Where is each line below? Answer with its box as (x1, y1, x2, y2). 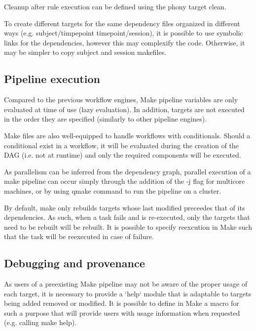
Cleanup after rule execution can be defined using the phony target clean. (4, 1, 226, 11)
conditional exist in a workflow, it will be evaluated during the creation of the (4, 140, 239, 150)
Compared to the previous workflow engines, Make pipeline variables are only (4, 94, 238, 105)
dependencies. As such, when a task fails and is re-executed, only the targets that (4, 212, 250, 222)
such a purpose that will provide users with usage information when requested (4, 307, 240, 318)
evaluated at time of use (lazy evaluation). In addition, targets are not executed (4, 104, 245, 114)
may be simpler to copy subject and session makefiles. (4, 47, 167, 57)
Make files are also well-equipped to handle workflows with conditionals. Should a (4, 130, 251, 140)
